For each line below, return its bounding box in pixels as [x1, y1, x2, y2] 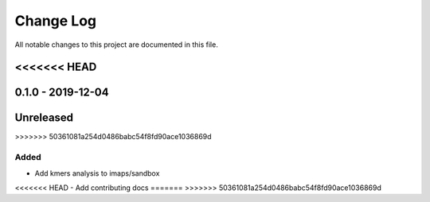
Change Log [14, 12, 97, 29]
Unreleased [14, 111, 74, 125]
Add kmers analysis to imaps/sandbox [34, 168, 160, 178]
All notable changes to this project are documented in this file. [14, 40, 218, 49]
